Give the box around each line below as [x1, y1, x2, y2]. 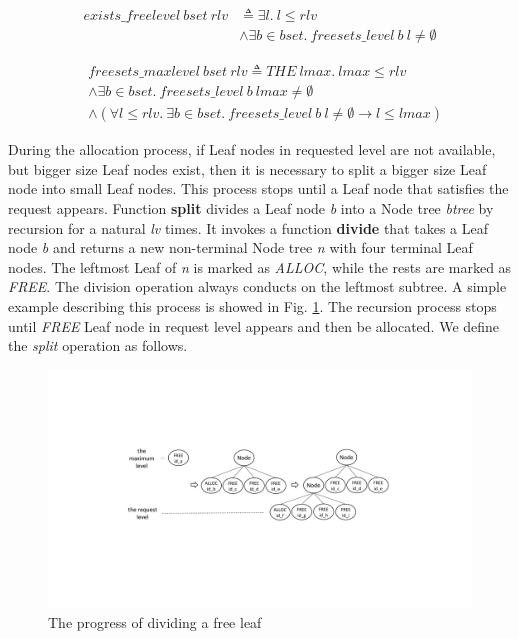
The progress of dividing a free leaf [48, 611, 262, 632]
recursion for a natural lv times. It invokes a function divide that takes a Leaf [8, 217, 489, 238]
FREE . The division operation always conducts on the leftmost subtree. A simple [8, 276, 507, 297]
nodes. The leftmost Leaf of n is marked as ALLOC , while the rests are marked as [8, 256, 512, 277]
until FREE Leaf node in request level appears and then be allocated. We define [8, 315, 500, 336]
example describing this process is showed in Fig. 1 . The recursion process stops [8, 295, 497, 316]
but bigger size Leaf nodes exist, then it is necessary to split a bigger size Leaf [8, 158, 487, 179]
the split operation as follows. [8, 335, 188, 356]
